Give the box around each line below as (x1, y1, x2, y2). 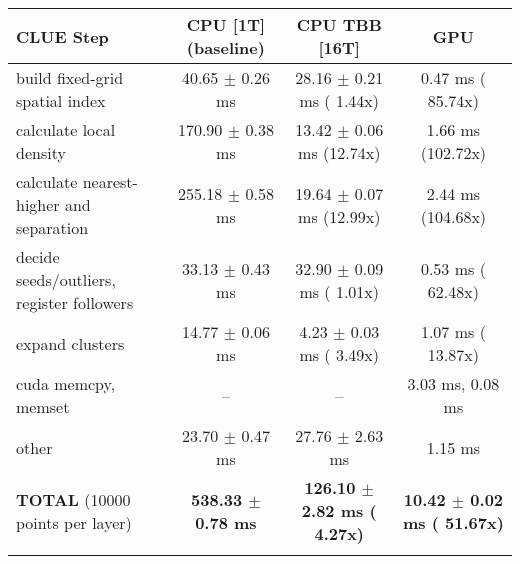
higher (16, 193, 60, 216)
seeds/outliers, (16, 268, 116, 291)
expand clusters (16, 331, 125, 355)
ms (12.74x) (298, 141, 381, 164)
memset (16, 395, 70, 418)
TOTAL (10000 (16, 487, 131, 511)
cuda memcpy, (16, 372, 116, 395)
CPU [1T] (186, 13, 266, 36)
